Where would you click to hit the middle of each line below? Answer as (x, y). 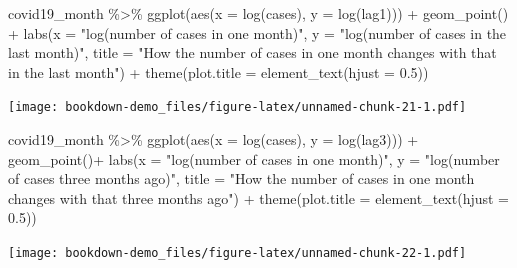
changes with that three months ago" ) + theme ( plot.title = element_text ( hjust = (259, 197)
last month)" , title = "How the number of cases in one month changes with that (252, 52)
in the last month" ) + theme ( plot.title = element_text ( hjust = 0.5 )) (218, 71)
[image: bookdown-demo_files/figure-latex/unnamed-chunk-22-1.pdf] (237, 253)
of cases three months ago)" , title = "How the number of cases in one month (241, 178)
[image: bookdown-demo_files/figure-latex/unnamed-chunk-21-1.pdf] (237, 107)
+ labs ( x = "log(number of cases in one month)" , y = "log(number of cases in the (257, 32)
